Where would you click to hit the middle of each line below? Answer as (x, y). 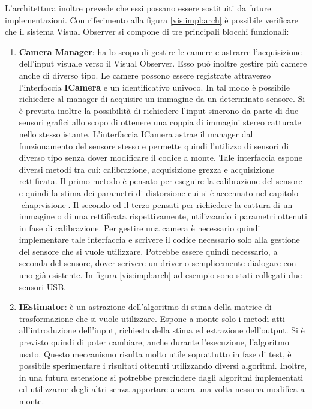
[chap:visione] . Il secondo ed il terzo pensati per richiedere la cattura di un (156, 204)
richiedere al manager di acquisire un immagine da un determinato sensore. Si (162, 99)
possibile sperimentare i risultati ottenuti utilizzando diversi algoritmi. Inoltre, (163, 366)
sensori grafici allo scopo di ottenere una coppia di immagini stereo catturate (160, 122)
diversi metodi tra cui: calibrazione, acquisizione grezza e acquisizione (147, 169)
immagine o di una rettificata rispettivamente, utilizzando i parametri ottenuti (163, 216)
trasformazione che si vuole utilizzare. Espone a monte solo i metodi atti (152, 318)
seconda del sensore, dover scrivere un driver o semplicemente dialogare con (157, 263)
